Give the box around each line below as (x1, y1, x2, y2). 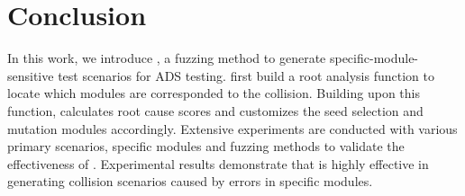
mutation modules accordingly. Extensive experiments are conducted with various (7, 119, 458, 138)
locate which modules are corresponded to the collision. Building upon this (7, 84, 420, 102)
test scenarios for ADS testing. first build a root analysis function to (58, 66, 434, 85)
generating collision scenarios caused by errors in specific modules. (7, 172, 373, 191)
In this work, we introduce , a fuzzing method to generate (7, 49, 326, 67)
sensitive (7, 66, 54, 85)
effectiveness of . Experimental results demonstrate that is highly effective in (7, 154, 429, 173)
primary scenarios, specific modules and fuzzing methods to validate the (7, 137, 405, 156)
